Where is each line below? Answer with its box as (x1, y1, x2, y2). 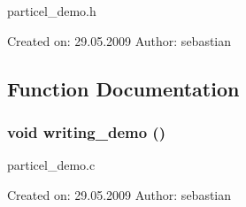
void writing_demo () (7, 120, 165, 142)
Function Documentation (7, 74, 240, 102)
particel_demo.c (7, 156, 96, 174)
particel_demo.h (7, 2, 96, 19)
